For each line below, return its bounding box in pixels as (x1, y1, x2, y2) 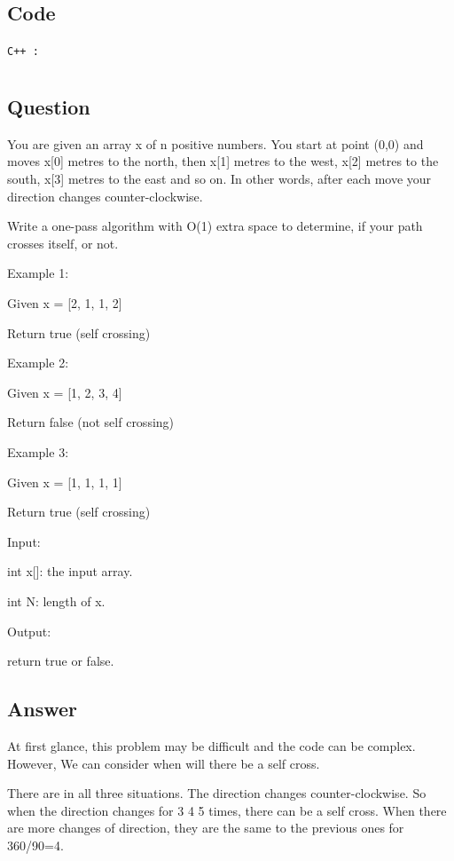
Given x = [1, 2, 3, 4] (7, 383, 122, 401)
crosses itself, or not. (7, 233, 119, 252)
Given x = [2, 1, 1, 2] (7, 294, 122, 312)
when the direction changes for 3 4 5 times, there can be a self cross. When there (7, 801, 447, 819)
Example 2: (7, 353, 69, 372)
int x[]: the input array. (7, 562, 133, 581)
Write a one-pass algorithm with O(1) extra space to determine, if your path (7, 217, 423, 235)
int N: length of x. (7, 591, 106, 610)
